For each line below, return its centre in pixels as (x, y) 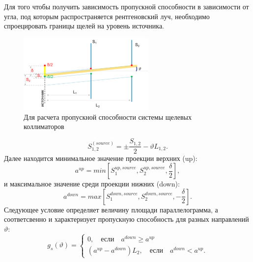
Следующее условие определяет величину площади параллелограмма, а (111, 209)
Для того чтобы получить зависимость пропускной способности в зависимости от (126, 7)
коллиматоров (44, 126)
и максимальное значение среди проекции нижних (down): (92, 184)
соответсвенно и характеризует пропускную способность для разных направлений (126, 219)
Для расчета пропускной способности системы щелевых (108, 117)
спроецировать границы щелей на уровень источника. (84, 26)
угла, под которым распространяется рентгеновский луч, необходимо (107, 16)
